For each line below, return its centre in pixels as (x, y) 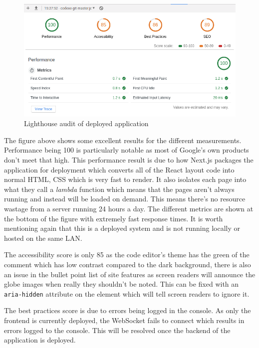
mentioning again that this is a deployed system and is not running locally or (122, 228)
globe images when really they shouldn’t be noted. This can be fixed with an (122, 284)
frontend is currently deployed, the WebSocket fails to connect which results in (124, 320)
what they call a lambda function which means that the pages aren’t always (119, 189)
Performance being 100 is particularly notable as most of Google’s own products (127, 150)
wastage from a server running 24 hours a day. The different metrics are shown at (129, 209)
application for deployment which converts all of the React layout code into (119, 169)
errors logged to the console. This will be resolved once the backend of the (117, 330)
